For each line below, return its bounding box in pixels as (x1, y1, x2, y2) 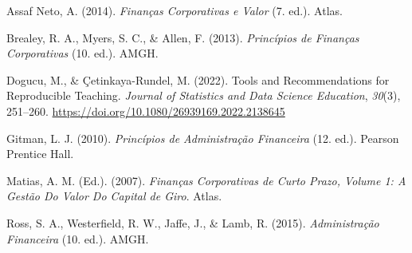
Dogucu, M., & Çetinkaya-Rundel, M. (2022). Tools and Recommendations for (6, 71, 390, 88)
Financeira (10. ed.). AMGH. (6, 230, 149, 247)
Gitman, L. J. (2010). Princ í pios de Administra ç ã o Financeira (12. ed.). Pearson (6, 129, 399, 146)
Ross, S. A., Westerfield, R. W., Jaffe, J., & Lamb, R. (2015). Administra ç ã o (6, 214, 379, 231)
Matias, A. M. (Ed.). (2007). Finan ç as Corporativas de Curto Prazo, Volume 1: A (6, 172, 406, 188)
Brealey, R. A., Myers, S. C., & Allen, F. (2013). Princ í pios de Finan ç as (6, 29, 359, 45)
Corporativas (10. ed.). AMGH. (6, 45, 159, 61)
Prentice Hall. (6, 145, 74, 162)
